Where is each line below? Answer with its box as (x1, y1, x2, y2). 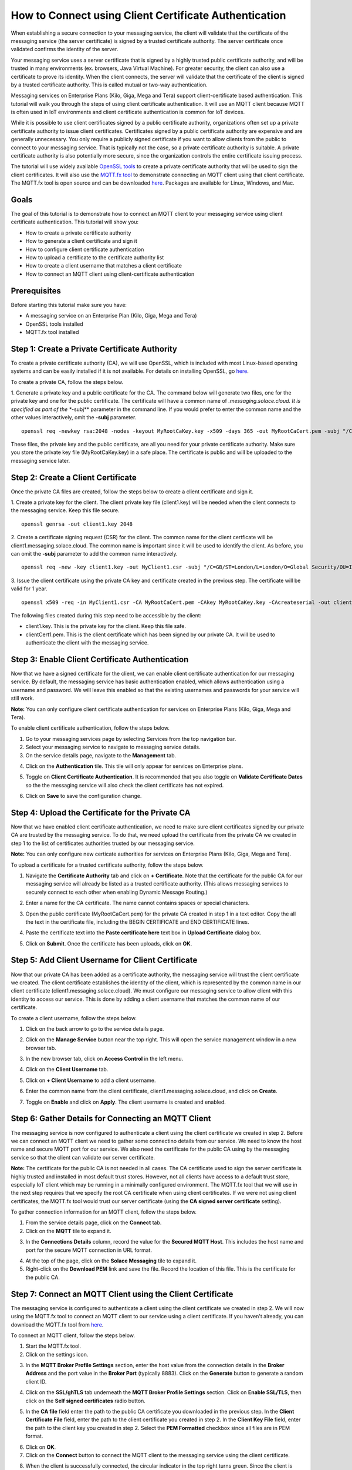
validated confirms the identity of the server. (11, 46, 119, 53)
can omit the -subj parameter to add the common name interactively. (11, 550, 178, 557)
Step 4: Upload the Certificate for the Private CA (11, 807, 191, 817)
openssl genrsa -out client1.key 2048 (21, 520, 133, 527)
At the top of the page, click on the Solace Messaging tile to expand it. (25, 1257, 197, 1264)
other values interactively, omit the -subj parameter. (11, 414, 137, 421)
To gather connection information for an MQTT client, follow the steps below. (11, 1208, 197, 1215)
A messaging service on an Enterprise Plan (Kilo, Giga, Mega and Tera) (25, 312, 197, 319)
